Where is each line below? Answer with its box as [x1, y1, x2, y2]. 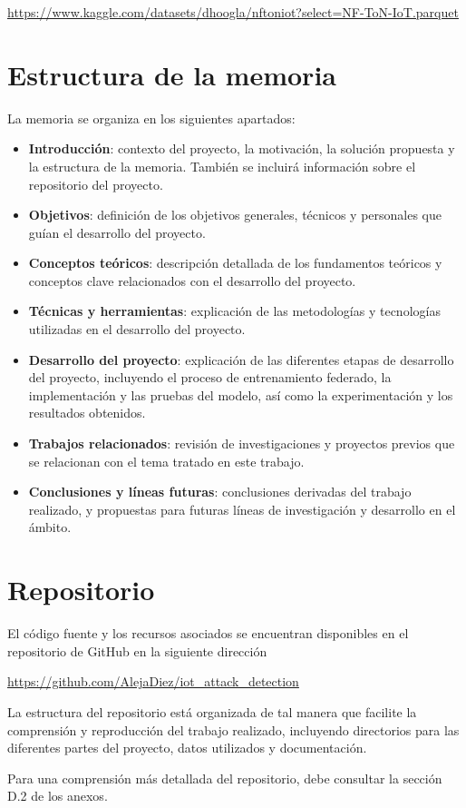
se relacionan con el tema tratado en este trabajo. [28, 451, 305, 470]
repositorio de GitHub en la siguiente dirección [7, 641, 267, 660]
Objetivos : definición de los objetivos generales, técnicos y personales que [28, 205, 442, 224]
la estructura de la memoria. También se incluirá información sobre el [28, 156, 416, 175]
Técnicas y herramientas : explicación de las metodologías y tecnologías [28, 301, 441, 320]
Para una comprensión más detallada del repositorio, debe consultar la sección [7, 768, 442, 787]
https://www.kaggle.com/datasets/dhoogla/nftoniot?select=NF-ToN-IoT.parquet [7, 3, 459, 21]
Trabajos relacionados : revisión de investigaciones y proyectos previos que [28, 434, 455, 453]
